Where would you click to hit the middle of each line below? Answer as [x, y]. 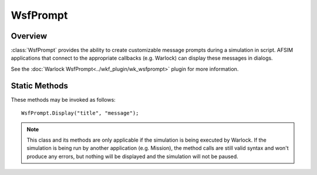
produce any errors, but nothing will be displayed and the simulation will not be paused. [133, 156]
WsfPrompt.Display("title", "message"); [80, 113]
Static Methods [40, 86]
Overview [29, 36]
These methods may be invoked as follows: [63, 99]
